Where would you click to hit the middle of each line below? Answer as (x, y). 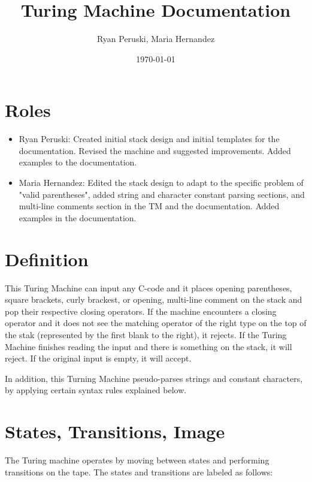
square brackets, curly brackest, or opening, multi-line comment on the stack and (154, 299)
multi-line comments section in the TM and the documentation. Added (149, 206)
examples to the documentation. (78, 162)
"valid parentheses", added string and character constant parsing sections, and (162, 194)
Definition (47, 259)
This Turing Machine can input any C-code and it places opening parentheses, (149, 287)
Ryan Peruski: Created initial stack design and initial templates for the (149, 139)
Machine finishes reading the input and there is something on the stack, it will (149, 346)
